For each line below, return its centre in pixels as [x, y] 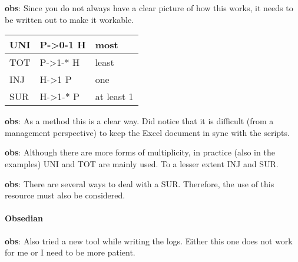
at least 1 [114, 97]
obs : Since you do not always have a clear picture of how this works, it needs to [149, 8]
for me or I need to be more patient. [70, 252]
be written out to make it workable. [69, 19]
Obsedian [24, 218]
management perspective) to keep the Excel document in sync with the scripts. [147, 132]
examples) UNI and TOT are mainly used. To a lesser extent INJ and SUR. [142, 163]
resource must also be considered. [65, 195]
